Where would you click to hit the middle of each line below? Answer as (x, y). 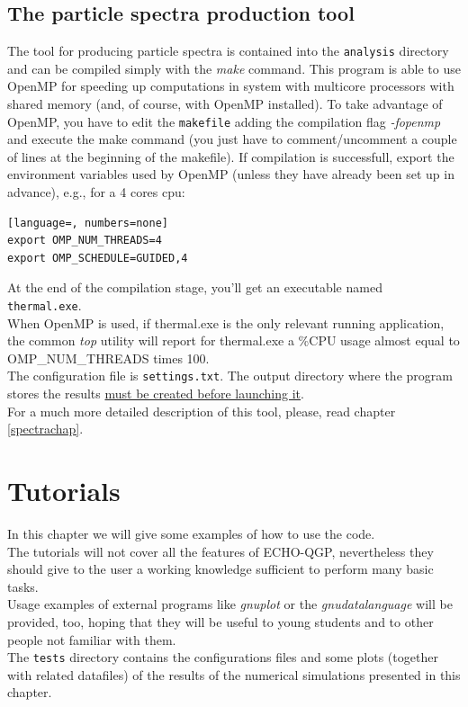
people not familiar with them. (92, 639)
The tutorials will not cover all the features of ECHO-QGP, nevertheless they (220, 551)
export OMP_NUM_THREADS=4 (85, 241)
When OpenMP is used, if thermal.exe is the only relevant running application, (226, 322)
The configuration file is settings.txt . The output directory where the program (230, 376)
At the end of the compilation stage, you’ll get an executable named (195, 287)
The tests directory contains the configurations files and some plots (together (223, 657)
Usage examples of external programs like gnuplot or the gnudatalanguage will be (230, 604)
